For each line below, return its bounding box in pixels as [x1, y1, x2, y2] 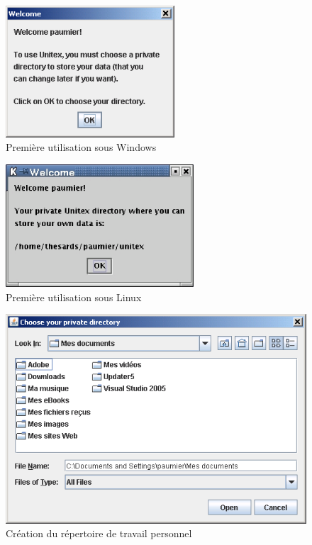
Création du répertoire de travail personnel [6, 526, 192, 541]
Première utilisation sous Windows [6, 140, 157, 154]
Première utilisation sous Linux [6, 289, 142, 304]
